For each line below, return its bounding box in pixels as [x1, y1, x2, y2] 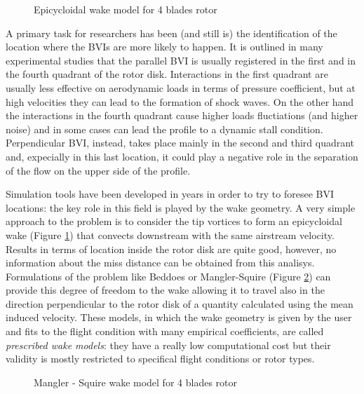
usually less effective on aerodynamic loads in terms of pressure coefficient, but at [6, 80, 356, 95]
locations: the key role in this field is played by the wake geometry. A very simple [6, 200, 356, 215]
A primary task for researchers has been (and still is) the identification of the [6, 25, 337, 40]
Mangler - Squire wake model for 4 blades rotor [34, 374, 237, 389]
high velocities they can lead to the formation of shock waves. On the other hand [6, 94, 354, 109]
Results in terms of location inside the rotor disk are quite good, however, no [6, 241, 337, 256]
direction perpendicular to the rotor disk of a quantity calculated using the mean [6, 296, 353, 311]
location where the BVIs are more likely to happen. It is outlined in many [6, 39, 323, 54]
